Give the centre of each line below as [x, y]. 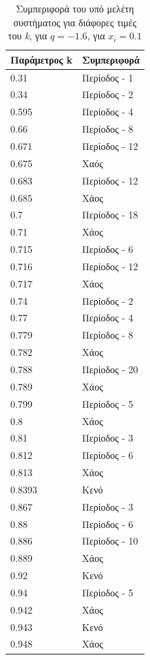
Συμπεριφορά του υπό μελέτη [75, 8]
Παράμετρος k [42, 59]
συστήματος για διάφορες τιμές [75, 22]
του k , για [28, 36]
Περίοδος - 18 [110, 215]
